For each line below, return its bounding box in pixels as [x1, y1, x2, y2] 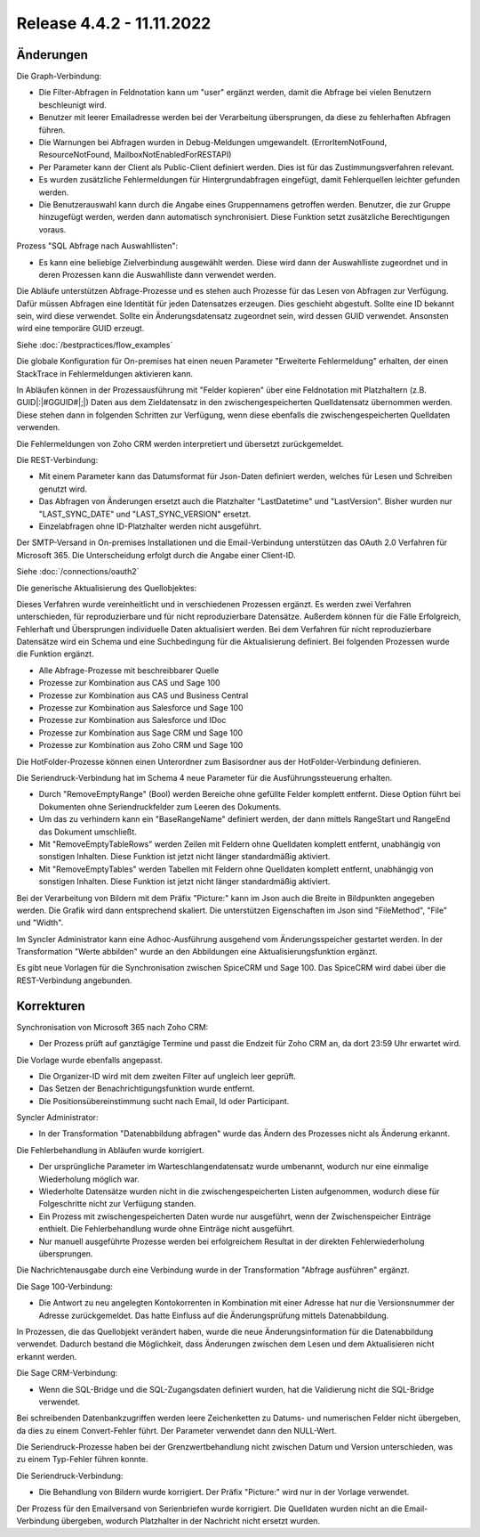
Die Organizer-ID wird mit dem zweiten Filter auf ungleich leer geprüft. [38, 1070, 297, 1081]
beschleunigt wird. [38, 99, 107, 110]
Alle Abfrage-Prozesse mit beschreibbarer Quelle [38, 664, 220, 676]
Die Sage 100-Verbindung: [16, 1281, 113, 1291]
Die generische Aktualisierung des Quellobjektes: [16, 582, 197, 593]
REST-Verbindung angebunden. [16, 975, 132, 986]
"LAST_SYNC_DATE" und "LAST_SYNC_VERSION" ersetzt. [38, 508, 252, 519]
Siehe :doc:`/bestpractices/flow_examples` [16, 339, 173, 350]
